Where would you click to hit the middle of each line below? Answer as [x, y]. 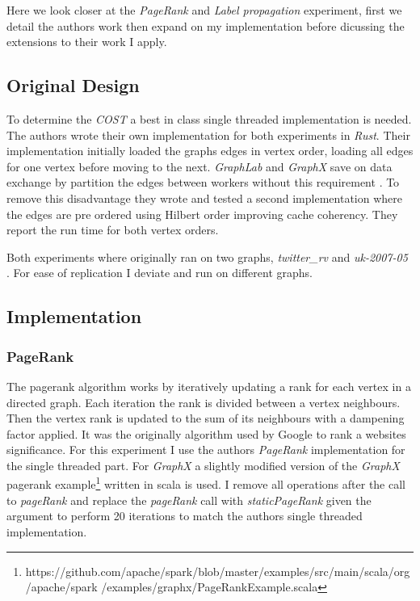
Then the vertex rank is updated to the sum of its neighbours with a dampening [206, 418]
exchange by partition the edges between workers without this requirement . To [203, 182]
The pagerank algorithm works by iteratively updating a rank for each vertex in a [209, 386]
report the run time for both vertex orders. [113, 230]
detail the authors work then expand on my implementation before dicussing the [206, 25]
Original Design [73, 85]
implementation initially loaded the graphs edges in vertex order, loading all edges [210, 151]
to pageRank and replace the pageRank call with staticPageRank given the [189, 500]
